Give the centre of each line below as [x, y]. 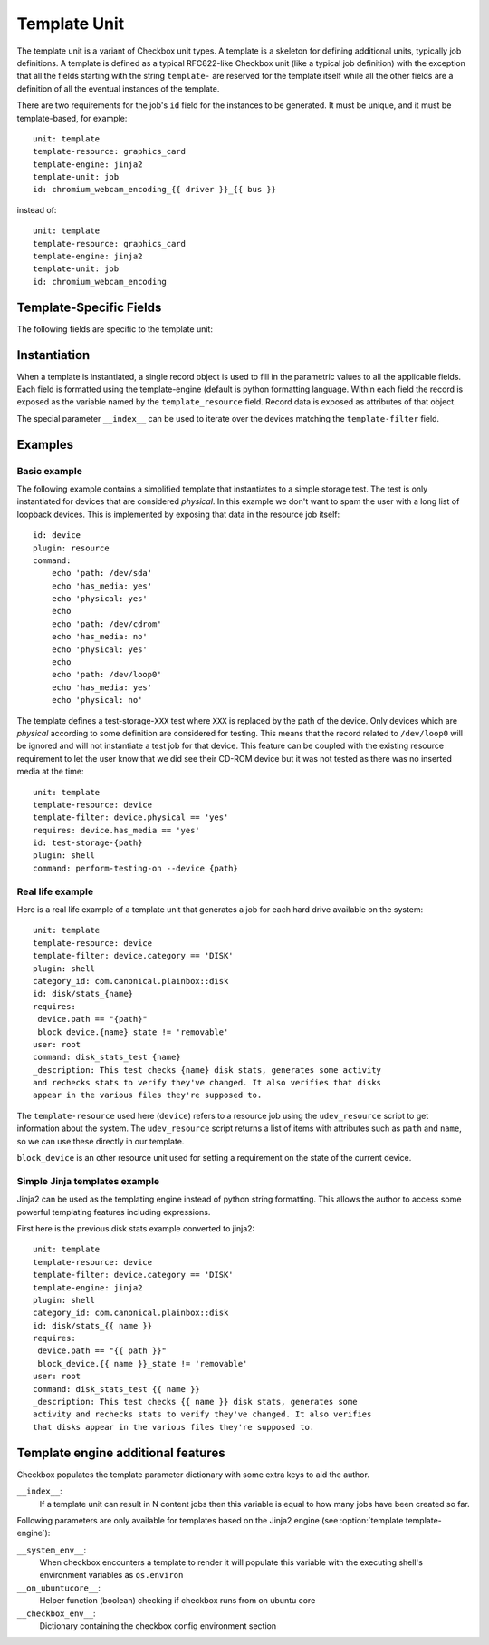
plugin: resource [71, 548]
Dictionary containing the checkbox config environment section [158, 1626]
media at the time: [50, 772]
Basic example [50, 471]
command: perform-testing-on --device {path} [136, 868]
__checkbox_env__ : [56, 1613]
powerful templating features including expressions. [114, 1212]
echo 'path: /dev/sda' [102, 573]
